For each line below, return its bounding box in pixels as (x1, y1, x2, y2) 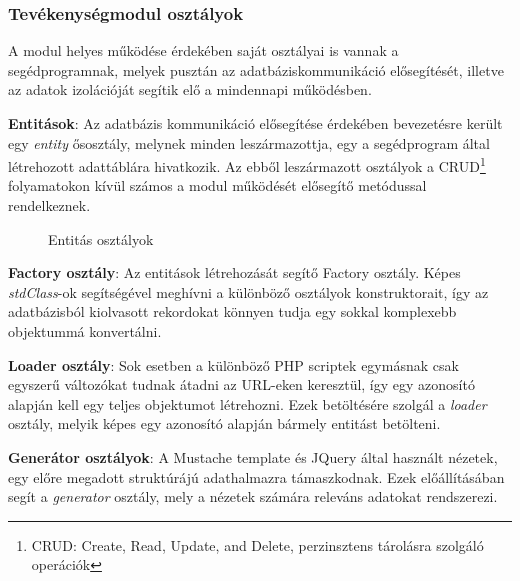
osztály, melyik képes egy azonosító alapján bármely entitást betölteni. (8, 413, 441, 434)
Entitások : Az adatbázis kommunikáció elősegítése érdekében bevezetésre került (8, 113, 503, 133)
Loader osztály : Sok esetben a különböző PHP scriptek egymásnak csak (8, 354, 459, 375)
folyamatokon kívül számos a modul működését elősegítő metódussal (8, 175, 427, 196)
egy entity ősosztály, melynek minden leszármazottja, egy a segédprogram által (8, 132, 490, 153)
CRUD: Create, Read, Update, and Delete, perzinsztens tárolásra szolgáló (31, 534, 484, 555)
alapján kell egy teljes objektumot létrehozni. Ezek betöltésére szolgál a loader (8, 393, 487, 414)
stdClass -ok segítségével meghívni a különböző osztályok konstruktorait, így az (8, 281, 489, 302)
